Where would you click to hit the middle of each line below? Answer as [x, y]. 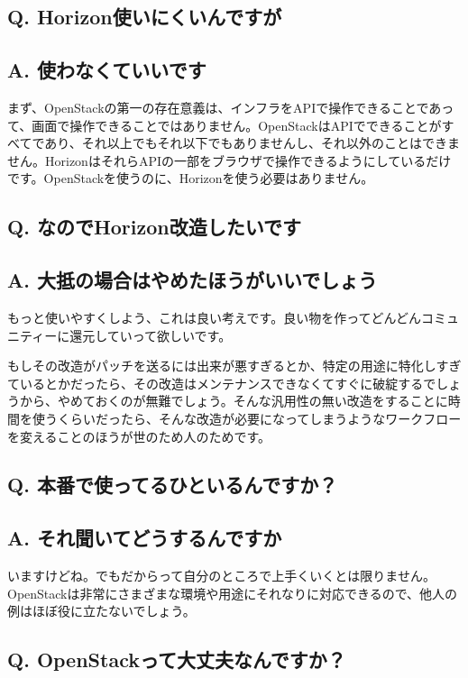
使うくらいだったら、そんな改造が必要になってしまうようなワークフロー [247, 418]
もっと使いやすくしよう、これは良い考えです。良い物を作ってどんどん [215, 317]
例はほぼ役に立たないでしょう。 [101, 611]
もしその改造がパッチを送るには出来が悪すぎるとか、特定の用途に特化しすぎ [234, 366]
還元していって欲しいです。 [151, 335]
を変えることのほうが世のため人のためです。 [139, 436]
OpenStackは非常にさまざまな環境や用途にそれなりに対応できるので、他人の [233, 593]
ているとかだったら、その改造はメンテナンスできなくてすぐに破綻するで [222, 383]
